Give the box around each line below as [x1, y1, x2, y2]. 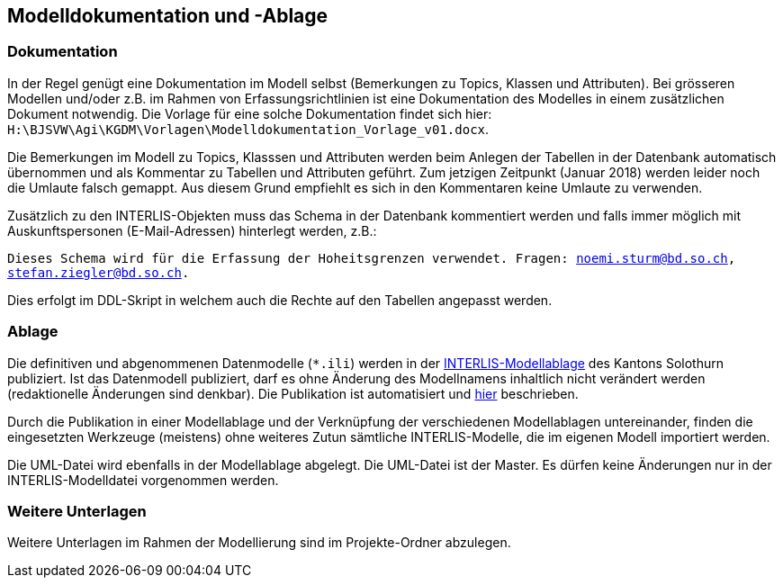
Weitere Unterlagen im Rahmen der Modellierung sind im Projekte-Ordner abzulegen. [7, 535, 511, 551]
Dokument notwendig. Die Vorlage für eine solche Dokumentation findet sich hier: [7, 105, 492, 121]
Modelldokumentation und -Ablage [7, 4, 328, 27]
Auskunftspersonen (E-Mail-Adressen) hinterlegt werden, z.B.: [7, 222, 377, 238]
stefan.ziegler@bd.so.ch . [7, 265, 190, 280]
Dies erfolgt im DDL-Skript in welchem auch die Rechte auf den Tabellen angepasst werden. [7, 292, 553, 308]
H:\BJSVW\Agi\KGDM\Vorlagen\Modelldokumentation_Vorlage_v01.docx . [7, 121, 490, 137]
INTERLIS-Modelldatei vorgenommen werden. [7, 472, 279, 488]
